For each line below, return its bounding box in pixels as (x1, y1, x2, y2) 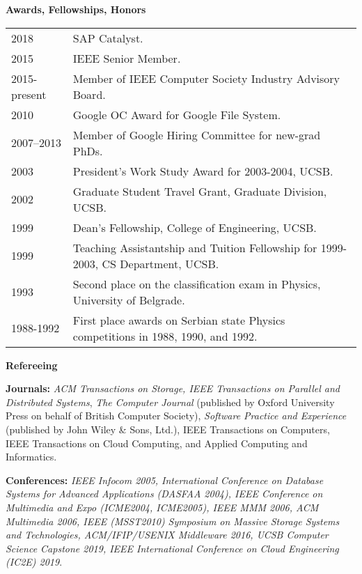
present (11, 86, 47, 102)
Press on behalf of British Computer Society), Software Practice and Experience (6, 408, 347, 423)
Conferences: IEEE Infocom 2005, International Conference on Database (6, 472, 324, 487)
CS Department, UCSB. (102, 255, 219, 272)
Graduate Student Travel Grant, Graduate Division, (72, 183, 327, 199)
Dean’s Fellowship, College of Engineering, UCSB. (72, 219, 317, 235)
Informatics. (6, 449, 57, 464)
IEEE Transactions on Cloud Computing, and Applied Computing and (6, 435, 308, 450)
